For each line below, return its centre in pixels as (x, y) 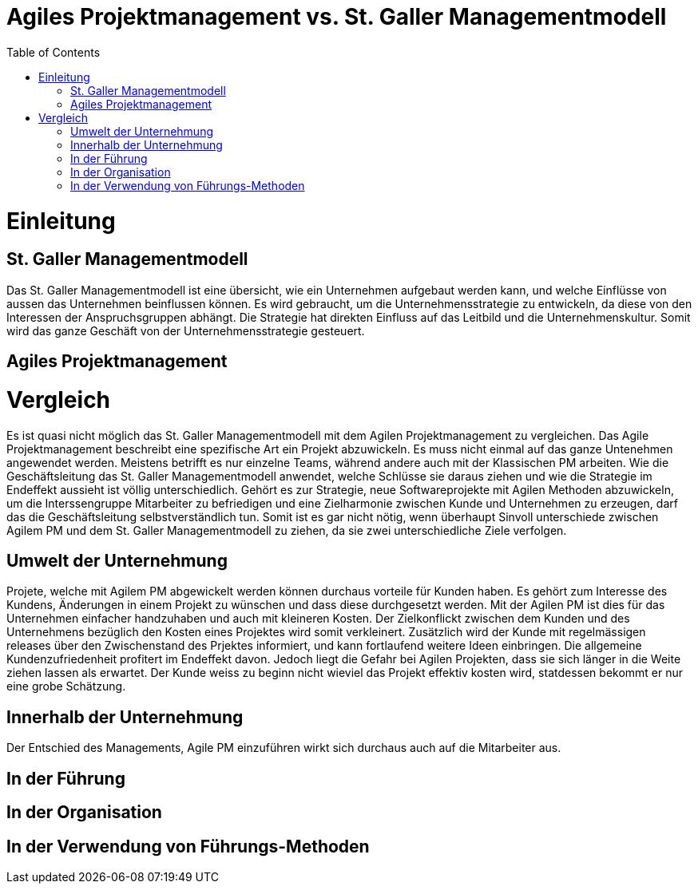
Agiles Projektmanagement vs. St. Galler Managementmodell (337, 17)
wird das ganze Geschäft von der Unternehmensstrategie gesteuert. (186, 330)
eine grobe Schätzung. (66, 686)
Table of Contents (54, 52)
